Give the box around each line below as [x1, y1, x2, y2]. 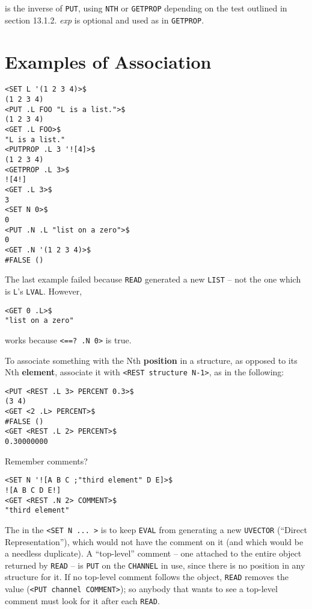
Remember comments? [5, 454, 88, 467]
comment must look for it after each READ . [5, 594, 160, 607]
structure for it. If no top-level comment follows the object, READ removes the [5, 570, 289, 583]
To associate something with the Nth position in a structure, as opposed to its [5, 354, 298, 366]
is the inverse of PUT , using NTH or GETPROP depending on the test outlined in [5, 2, 287, 14]
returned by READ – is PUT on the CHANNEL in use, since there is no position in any [5, 558, 305, 571]
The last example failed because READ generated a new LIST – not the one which [5, 273, 301, 286]
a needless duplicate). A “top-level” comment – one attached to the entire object [5, 547, 302, 560]
